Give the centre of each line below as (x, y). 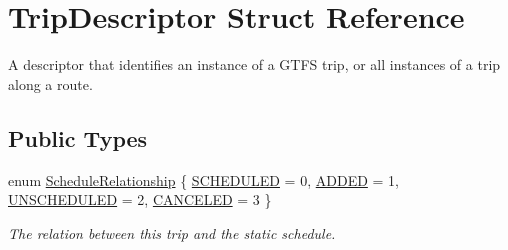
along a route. (50, 83)
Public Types (78, 137)
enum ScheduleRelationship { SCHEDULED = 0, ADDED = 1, (203, 179)
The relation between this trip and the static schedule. (172, 232)
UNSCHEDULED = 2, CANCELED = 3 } (140, 199)
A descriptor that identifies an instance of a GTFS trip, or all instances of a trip (254, 64)
